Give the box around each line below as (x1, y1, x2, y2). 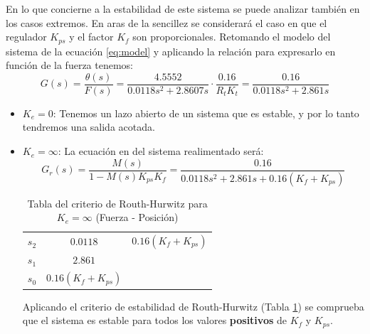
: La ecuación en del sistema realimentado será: (58, 144, 264, 158)
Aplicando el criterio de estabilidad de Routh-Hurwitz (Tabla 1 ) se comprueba (22, 298, 364, 313)
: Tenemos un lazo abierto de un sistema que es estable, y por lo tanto (53, 105, 359, 120)
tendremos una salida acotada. (22, 119, 155, 134)
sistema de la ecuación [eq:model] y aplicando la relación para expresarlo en (6, 43, 336, 58)
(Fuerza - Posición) (95, 210, 179, 225)
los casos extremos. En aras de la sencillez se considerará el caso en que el (6, 15, 327, 30)
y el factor (69, 29, 114, 44)
